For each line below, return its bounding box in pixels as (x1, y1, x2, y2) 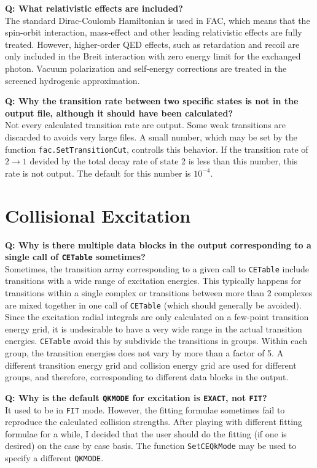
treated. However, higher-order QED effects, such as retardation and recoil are (5, 37, 300, 50)
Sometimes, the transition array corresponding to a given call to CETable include (5, 262, 310, 275)
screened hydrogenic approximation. (5, 74, 140, 86)
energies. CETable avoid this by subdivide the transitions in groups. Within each (5, 334, 308, 347)
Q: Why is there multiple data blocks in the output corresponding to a (5, 238, 311, 251)
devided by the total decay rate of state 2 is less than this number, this (29, 155, 298, 167)
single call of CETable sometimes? (5, 250, 146, 263)
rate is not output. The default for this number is (5, 166, 191, 179)
